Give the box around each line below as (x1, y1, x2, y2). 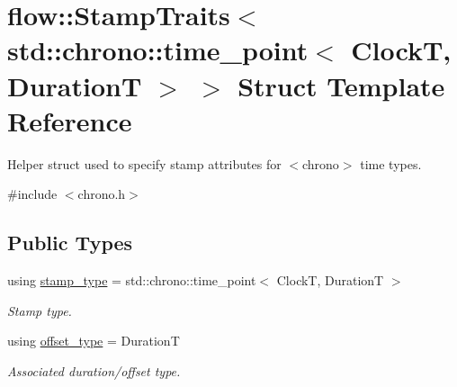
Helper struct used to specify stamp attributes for (7, 154, 282, 173)
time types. (360, 154, 422, 173)
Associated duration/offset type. (7, 361, 181, 380)
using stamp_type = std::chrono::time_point (7, 271, 256, 290)
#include (7, 184, 58, 203)
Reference (7, 102, 132, 139)
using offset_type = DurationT (7, 331, 180, 350)
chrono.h (77, 184, 126, 203)
